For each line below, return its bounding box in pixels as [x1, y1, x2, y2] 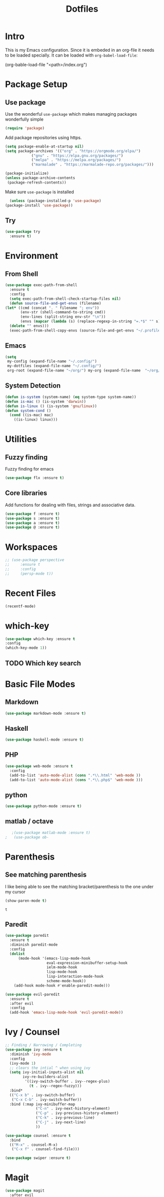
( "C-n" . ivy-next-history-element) [36, 1106, 110, 1111]
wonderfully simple [5, 116, 44, 122]
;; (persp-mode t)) [5, 571, 54, 576]
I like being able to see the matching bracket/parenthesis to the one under [5, 884, 154, 889]
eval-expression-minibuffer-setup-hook [46, 960, 128, 965]
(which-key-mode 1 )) [5, 645, 47, 650]
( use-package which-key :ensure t [5, 636, 76, 641]
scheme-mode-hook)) [46, 979, 86, 984]
